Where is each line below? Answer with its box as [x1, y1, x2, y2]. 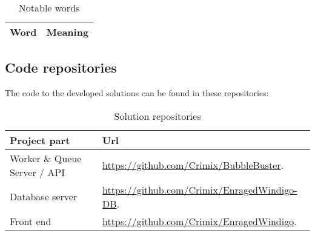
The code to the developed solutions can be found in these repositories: [5, 87, 269, 99]
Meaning [46, 25, 89, 39]
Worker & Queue [10, 151, 82, 165]
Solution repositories [114, 108, 201, 123]
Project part [10, 133, 70, 147]
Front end [10, 214, 51, 228]
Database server [10, 189, 78, 204]
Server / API [10, 165, 65, 179]
